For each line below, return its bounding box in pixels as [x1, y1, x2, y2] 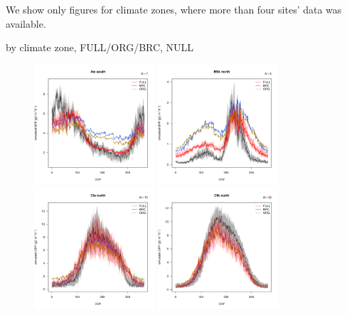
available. [6, 16, 46, 31]
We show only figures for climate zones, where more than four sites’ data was [6, 2, 342, 16]
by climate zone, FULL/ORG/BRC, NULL [6, 40, 194, 55]
